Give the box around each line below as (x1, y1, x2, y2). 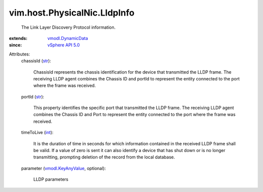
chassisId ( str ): (21, 58, 51, 64)
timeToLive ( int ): (21, 130, 54, 135)
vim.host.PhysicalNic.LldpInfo (9, 7, 135, 18)
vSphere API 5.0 (47, 42, 80, 48)
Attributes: (9, 51, 30, 57)
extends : (9, 35, 28, 41)
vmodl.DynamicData (47, 35, 88, 41)
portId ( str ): (21, 94, 44, 99)
